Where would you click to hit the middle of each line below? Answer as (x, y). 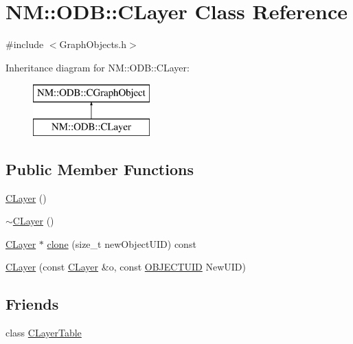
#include (25, 44)
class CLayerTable (44, 333)
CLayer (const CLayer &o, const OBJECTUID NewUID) (126, 267)
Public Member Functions (100, 169)
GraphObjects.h (93, 44)
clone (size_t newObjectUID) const (122, 243)
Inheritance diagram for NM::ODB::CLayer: (98, 67)
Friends (32, 304)
